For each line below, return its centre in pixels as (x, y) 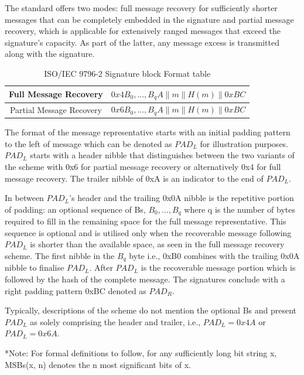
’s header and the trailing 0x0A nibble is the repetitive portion (182, 198)
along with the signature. (50, 54)
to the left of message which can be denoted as (88, 143)
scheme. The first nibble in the (60, 256)
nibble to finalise (35, 267)
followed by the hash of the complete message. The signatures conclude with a (145, 279)
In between (24, 198)
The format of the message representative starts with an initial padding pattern (148, 132)
